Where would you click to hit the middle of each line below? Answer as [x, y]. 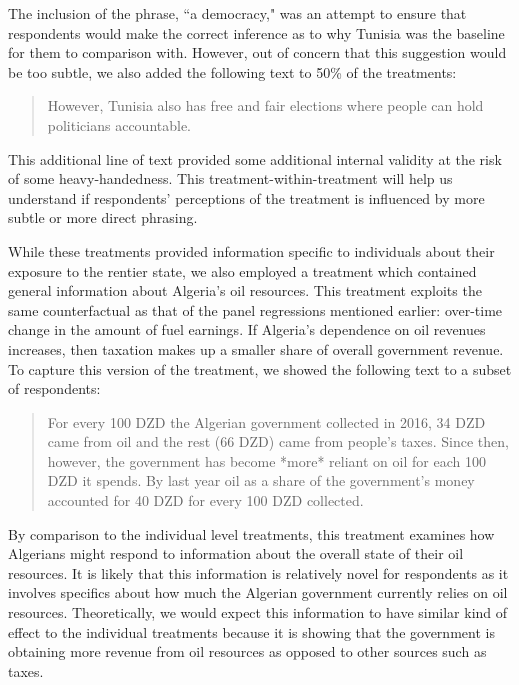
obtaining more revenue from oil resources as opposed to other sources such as [247, 651]
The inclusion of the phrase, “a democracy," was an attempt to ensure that [237, 13]
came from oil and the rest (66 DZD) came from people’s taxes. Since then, [278, 441]
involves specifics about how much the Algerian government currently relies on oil [258, 592]
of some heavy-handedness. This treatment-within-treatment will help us [230, 178]
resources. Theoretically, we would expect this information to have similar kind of [258, 612]
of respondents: [54, 388]
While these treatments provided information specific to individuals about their [251, 250]
